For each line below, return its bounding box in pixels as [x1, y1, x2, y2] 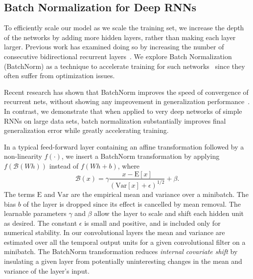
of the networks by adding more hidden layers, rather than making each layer [4, 32, 236, 42]
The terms [4, 189, 35, 199]
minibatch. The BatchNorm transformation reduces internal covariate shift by [4, 246, 238, 257]
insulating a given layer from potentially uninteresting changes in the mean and [4, 256, 242, 266]
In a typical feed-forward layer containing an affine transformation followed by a [4, 141, 244, 151]
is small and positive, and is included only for [84, 217, 221, 228]
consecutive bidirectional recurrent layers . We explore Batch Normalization [4, 51, 232, 61]
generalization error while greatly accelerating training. [4, 125, 169, 135]
